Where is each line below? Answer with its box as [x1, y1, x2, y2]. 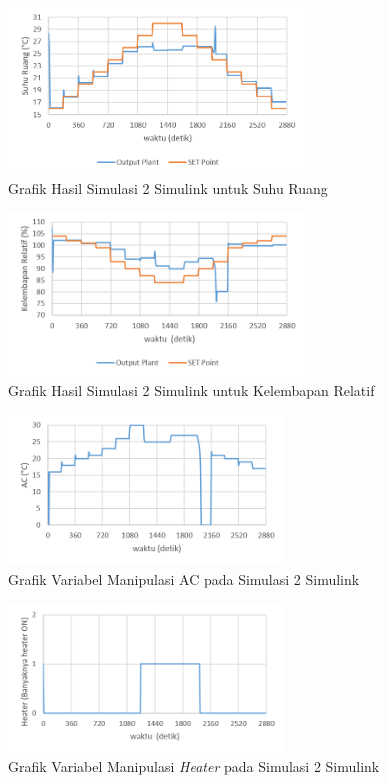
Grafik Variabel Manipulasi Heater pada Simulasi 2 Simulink [8, 755, 380, 776]
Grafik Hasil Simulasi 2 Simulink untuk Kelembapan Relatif [8, 379, 375, 400]
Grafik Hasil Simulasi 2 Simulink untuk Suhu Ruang [8, 178, 328, 199]
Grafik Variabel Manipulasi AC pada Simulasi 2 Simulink [8, 569, 360, 589]
